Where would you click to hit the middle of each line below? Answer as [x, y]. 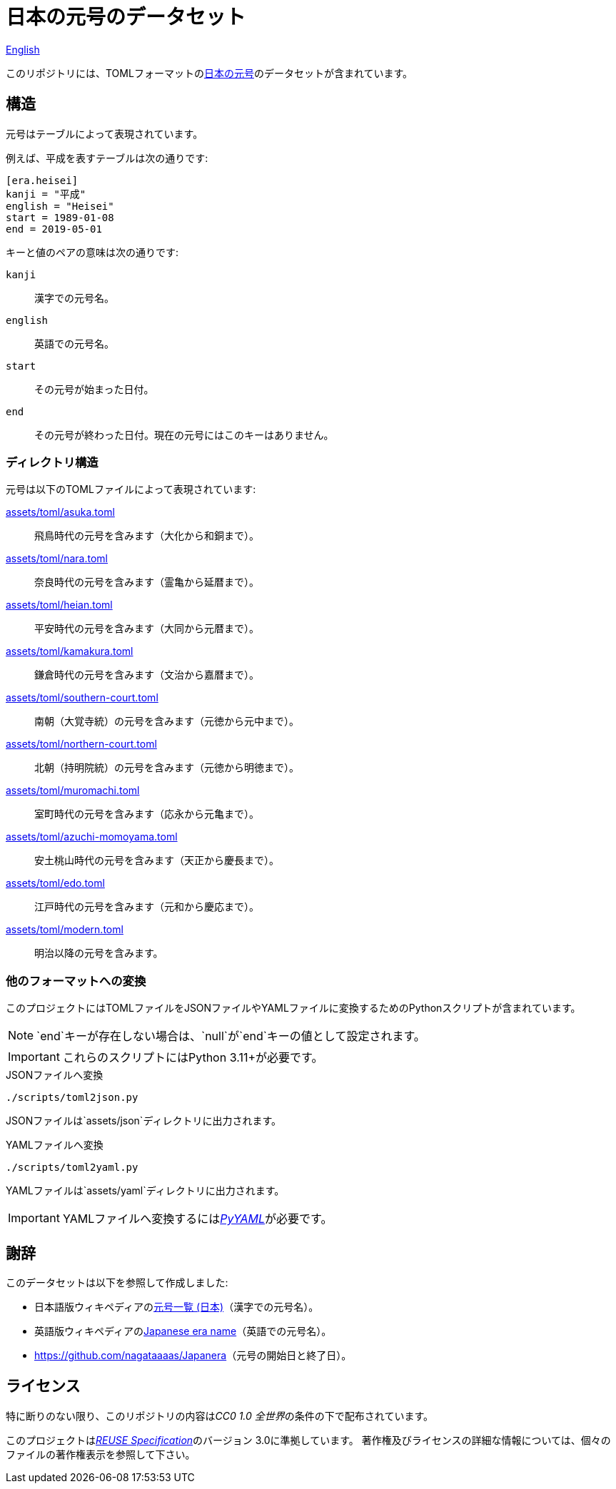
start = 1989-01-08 [60, 217]
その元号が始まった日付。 [94, 389]
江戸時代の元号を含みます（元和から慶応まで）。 [147, 907]
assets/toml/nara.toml [57, 559]
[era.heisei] [42, 180]
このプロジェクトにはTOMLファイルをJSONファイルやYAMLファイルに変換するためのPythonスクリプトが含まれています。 [293, 1008]
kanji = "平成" [46, 194]
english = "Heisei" [60, 206]
